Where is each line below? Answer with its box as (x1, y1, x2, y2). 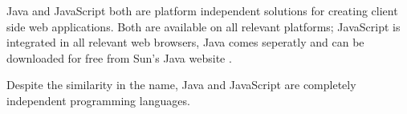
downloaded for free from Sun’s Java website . (6, 49, 232, 66)
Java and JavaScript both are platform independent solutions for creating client (6, 2, 398, 18)
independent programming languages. (6, 92, 190, 108)
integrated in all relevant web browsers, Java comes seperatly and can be (6, 34, 364, 51)
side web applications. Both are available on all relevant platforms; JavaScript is (6, 18, 401, 35)
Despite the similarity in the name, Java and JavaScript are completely (6, 76, 356, 93)
